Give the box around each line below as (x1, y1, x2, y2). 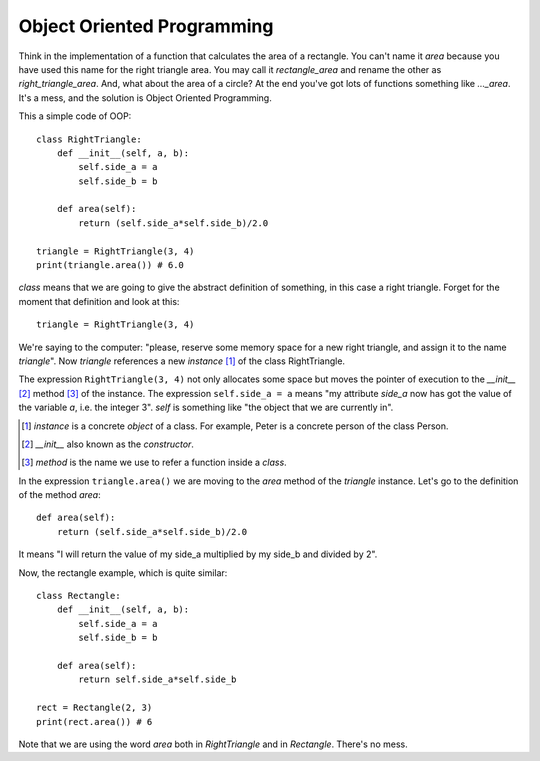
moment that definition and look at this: (18, 295, 180, 307)
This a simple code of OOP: (18, 110, 132, 122)
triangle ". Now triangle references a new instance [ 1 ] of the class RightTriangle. (18, 355, 345, 367)
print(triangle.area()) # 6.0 (36, 260, 185, 271)
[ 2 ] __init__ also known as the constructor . (21, 438, 195, 450)
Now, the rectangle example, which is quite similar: (18, 566, 228, 579)
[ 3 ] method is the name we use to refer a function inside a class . (21, 456, 287, 469)
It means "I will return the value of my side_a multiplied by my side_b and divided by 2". (18, 548, 378, 560)
